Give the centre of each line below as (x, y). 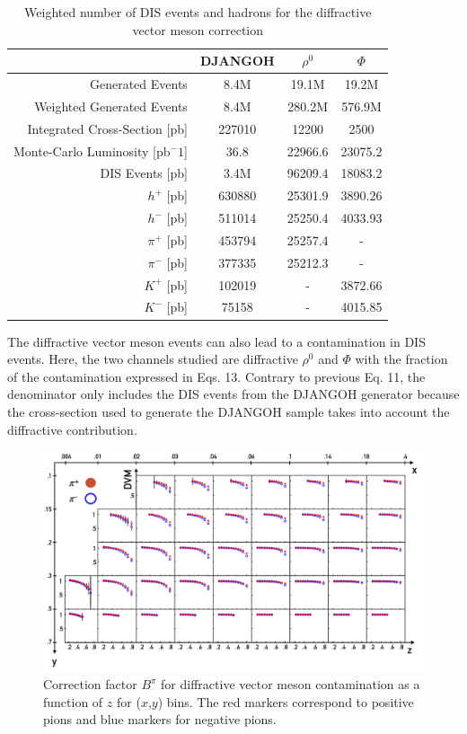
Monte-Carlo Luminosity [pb (92, 150)
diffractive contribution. (72, 429)
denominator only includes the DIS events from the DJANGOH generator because (233, 394)
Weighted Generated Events (111, 106)
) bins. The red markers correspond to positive (286, 701)
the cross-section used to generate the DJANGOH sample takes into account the (229, 411)
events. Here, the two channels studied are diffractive (153, 359)
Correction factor (90, 684)
